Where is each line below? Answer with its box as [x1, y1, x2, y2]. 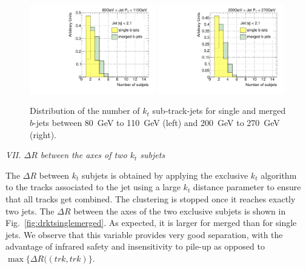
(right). [30, 128, 57, 141]
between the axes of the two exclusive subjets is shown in [73, 204, 286, 217]
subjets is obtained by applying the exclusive [82, 168, 248, 181]
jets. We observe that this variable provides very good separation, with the [5, 228, 283, 241]
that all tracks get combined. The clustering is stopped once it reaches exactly [5, 192, 296, 205]
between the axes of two [40, 148, 127, 161]
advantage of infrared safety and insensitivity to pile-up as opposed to [5, 240, 265, 253]
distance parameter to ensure [193, 181, 301, 193]
